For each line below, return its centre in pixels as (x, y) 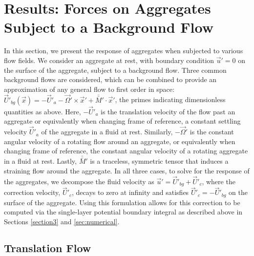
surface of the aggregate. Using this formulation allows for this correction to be (122, 202)
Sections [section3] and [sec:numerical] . (62, 222)
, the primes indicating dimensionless (170, 99)
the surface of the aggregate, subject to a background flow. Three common (115, 70)
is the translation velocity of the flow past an (168, 111)
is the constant (212, 132)
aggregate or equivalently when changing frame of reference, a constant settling (122, 121)
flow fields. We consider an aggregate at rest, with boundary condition (109, 60)
